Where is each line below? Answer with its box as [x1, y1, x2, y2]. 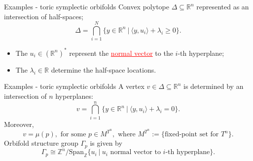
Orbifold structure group [4, 138, 78, 148]
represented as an [196, 1, 249, 11]
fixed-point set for [164, 131, 219, 138]
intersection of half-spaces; [4, 11, 83, 21]
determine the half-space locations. [51, 64, 156, 75]
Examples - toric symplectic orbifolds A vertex [4, 81, 145, 91]
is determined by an [183, 81, 244, 91]
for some [60, 131, 86, 138]
